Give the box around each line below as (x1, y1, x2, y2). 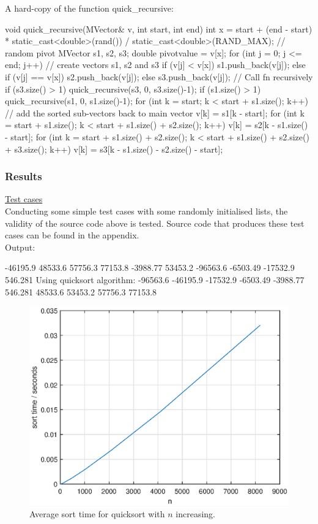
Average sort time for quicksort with (29, 507, 165, 520)
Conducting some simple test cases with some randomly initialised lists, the (5, 204, 288, 217)
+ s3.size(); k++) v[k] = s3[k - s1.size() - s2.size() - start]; (5, 142, 223, 155)
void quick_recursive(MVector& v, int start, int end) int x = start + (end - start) (5, 22, 312, 35)
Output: (5, 240, 35, 253)
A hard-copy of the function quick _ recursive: (5, 2, 174, 14)
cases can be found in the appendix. (5, 229, 139, 241)
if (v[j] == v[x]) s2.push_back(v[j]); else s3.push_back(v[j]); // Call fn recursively (5, 70, 313, 83)
